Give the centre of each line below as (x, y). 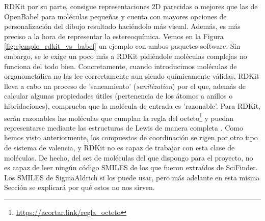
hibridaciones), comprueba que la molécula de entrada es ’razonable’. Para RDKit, (132, 105)
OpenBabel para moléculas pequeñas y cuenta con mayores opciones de (115, 16)
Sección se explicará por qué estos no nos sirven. (79, 187)
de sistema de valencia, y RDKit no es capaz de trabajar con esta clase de (120, 147)
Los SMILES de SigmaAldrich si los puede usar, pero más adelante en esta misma (132, 177)
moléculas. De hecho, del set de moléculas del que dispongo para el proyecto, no (129, 157)
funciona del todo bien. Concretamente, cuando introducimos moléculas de (121, 66)
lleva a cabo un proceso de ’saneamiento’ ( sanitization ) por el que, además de (125, 86)
